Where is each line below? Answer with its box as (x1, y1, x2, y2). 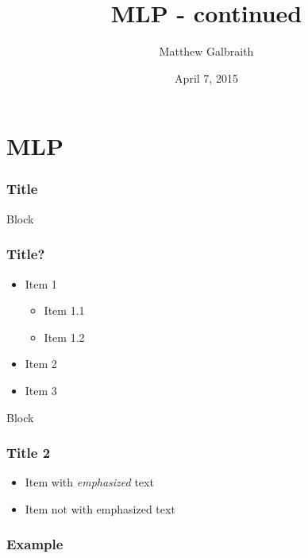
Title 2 (6, 443, 51, 463)
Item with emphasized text (25, 474, 154, 490)
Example (6, 534, 64, 554)
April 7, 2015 (175, 69, 238, 86)
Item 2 (25, 355, 57, 372)
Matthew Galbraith (159, 43, 254, 60)
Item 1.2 (44, 328, 85, 345)
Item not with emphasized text (25, 500, 175, 517)
